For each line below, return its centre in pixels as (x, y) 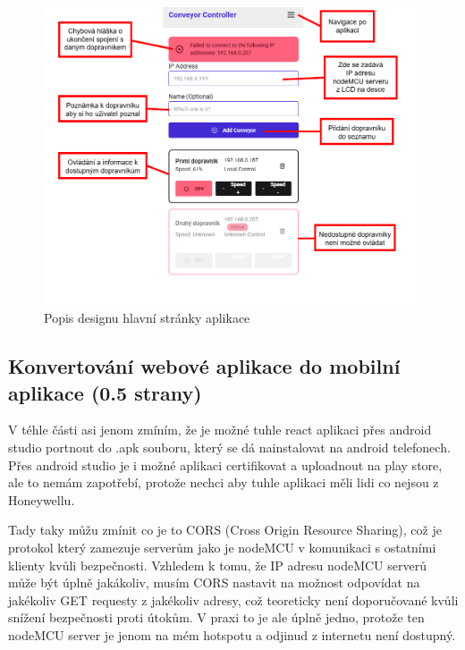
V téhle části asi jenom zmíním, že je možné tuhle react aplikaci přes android (220, 430)
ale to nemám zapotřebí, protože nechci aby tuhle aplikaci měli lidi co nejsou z (224, 482)
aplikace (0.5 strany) (105, 392)
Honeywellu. (42, 499)
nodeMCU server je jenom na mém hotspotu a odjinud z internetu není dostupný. (232, 635)
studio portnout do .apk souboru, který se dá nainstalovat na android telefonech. (229, 447)
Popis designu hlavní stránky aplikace (147, 318)
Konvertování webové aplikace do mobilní (204, 366)
